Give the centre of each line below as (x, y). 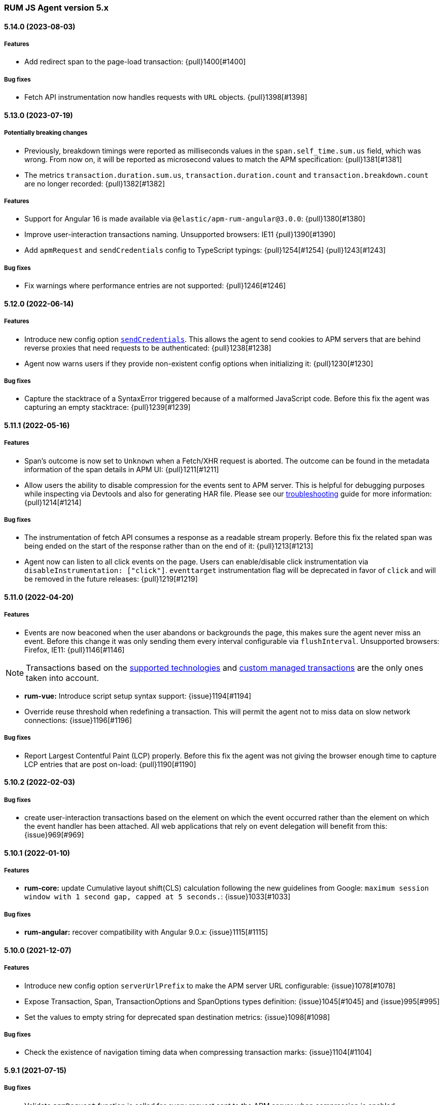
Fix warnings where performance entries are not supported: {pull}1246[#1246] (155, 286)
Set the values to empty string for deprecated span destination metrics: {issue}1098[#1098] (177, 1017)
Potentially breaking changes (46, 133)
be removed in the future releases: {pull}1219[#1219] (111, 579)
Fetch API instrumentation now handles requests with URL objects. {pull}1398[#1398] (166, 97)
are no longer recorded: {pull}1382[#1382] (95, 183)
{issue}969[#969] (54, 835)
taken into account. (63, 678)
